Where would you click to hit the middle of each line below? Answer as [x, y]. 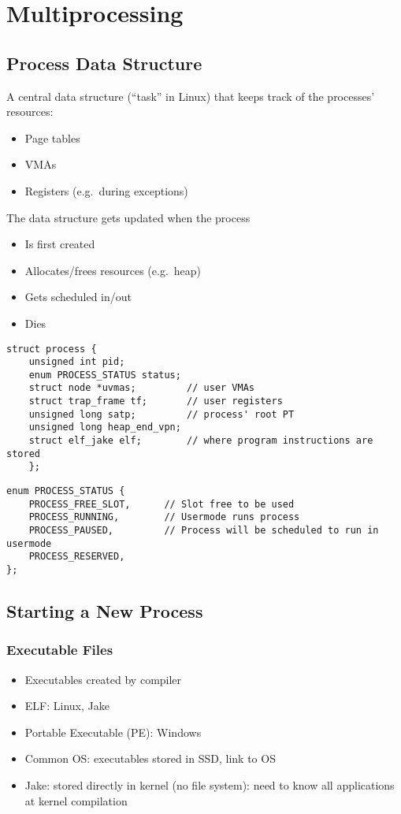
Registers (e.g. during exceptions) [106, 190]
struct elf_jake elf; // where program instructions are [201, 441]
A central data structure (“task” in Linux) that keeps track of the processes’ [191, 96]
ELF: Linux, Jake [67, 706]
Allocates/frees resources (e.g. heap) [113, 270]
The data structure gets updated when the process [128, 217]
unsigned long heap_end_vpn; [105, 427]
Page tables [52, 138]
